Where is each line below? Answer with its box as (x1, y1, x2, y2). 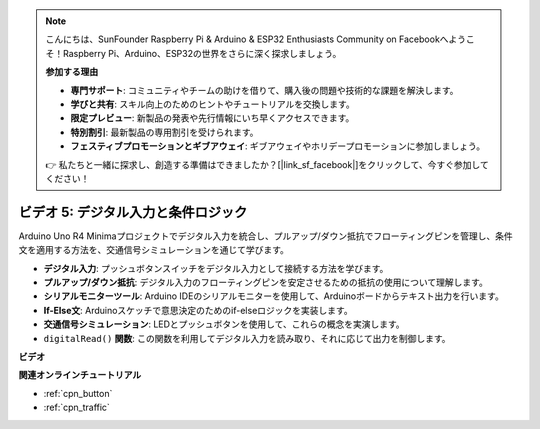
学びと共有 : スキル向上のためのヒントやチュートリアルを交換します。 (70, 98, 355, 110)
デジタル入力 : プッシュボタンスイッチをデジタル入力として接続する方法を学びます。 (43, 262, 389, 274)
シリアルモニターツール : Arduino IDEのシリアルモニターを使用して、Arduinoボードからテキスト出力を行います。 (43, 290, 504, 302)
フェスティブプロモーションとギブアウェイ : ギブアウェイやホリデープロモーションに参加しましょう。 (70, 140, 485, 152)
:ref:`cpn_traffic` (43, 401, 110, 414)
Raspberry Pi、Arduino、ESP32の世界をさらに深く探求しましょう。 (62, 47, 342, 59)
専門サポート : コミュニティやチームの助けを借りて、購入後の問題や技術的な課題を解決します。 (70, 84, 459, 96)
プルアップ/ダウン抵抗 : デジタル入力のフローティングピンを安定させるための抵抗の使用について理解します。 (43, 276, 489, 288)
